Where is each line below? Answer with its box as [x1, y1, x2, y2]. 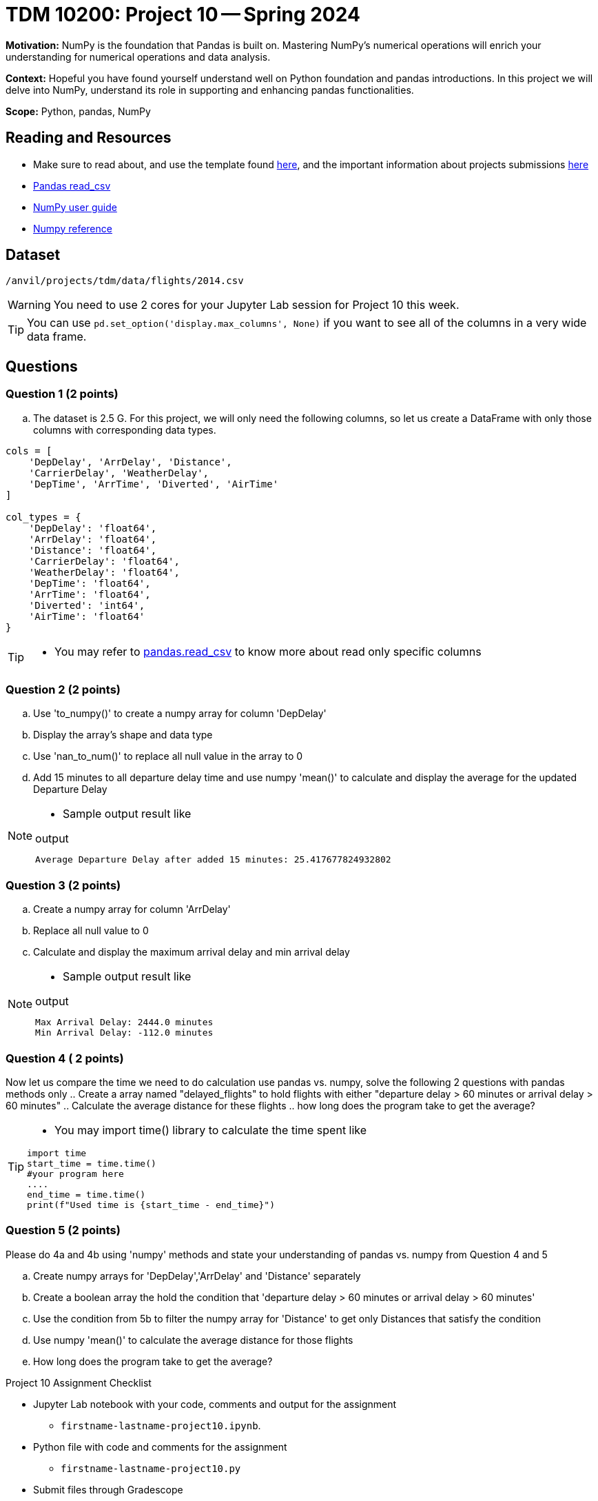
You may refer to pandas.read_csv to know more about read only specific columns [54, 644, 482, 658]
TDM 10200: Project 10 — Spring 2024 [6, 3, 360, 26]
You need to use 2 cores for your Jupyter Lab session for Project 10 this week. [53, 298, 460, 312]
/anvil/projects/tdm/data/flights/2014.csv [6, 275, 244, 287]
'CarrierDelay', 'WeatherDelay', [28, 467, 209, 478]
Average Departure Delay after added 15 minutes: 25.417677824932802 [35, 854, 391, 865]
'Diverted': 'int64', [28, 599, 145, 611]
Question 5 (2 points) [6, 1223, 121, 1238]
